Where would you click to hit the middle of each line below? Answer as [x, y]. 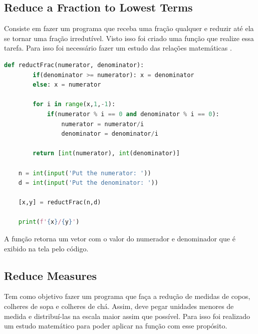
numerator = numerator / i [103, 124]
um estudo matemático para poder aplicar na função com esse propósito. [116, 326]
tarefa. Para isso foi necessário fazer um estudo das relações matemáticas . [118, 48]
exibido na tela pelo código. [46, 248]
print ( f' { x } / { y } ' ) [49, 222]
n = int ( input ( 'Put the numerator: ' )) [85, 173]
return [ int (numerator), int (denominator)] [106, 153]
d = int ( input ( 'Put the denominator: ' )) [88, 183]
